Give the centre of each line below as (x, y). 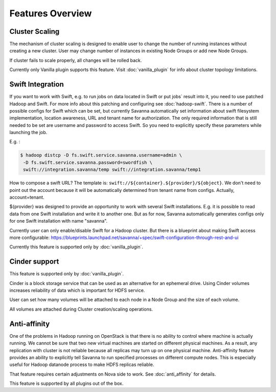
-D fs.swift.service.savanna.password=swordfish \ (88, 162)
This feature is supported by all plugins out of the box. (66, 383)
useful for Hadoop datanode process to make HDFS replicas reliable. (82, 365)
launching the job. (28, 133)
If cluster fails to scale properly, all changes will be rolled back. (76, 60)
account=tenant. (27, 198)
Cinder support (34, 262)
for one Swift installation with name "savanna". (59, 221)
